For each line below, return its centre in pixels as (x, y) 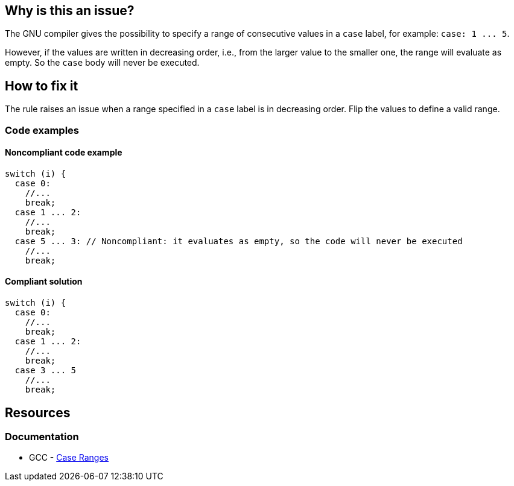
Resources (38, 412)
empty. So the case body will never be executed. (102, 63)
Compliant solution (44, 282)
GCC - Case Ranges (69, 458)
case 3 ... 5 (46, 371)
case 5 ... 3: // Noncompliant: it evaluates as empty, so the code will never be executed (239, 241)
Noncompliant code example (64, 153)
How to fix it (42, 86)
